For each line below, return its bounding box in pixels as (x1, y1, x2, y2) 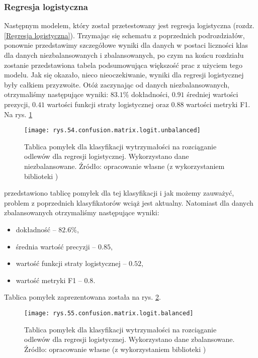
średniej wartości (187, 89, 238, 100)
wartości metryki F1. (186, 99, 250, 109)
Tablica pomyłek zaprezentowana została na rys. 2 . (4, 292, 161, 302)
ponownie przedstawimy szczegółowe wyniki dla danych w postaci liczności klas (4, 40, 248, 50)
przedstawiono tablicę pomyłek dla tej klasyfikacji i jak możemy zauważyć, (4, 188, 234, 198)
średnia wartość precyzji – (16, 241, 96, 251)
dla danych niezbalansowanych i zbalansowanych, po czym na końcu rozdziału (4, 50, 244, 60)
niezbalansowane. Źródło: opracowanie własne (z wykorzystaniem (24, 161, 225, 171)
